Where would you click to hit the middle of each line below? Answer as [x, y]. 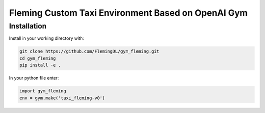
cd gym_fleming [38, 58]
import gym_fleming [43, 91]
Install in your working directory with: [47, 38]
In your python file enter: [34, 78]
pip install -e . [40, 65]
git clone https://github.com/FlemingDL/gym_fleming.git [89, 51]
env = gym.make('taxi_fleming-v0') [62, 98]
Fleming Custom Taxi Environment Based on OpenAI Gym [128, 13]
